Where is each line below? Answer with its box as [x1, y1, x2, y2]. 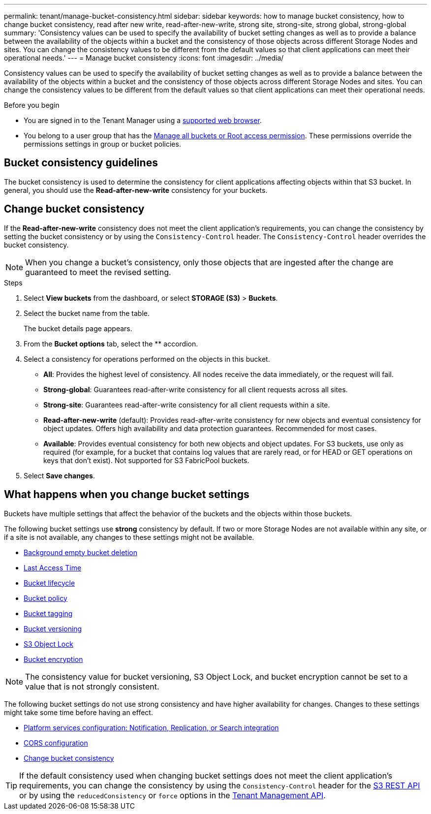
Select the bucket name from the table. [24, 309, 150, 317]
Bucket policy [24, 594, 67, 602]
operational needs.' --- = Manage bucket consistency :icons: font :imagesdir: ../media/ [4, 54, 284, 62]
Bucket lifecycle [24, 578, 75, 587]
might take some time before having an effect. [4, 708, 153, 717]
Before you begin [4, 101, 60, 109]
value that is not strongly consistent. [25, 681, 159, 691]
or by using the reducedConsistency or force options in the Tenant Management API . [19, 790, 326, 800]
